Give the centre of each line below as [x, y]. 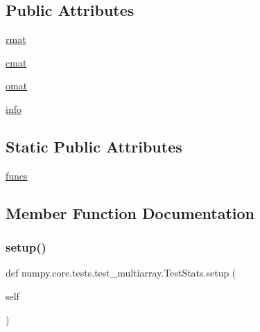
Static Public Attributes [94, 146]
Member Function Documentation [130, 212]
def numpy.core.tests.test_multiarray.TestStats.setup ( [121, 273]
